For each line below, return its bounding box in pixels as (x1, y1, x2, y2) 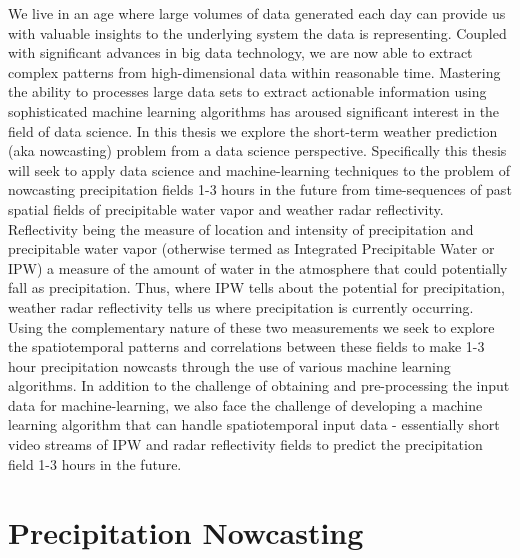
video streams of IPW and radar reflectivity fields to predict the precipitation (8, 434, 483, 455)
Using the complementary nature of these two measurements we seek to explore (8, 316, 495, 337)
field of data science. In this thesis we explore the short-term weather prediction (8, 120, 498, 141)
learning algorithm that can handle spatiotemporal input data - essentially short (8, 414, 500, 435)
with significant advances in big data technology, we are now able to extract (8, 42, 473, 63)
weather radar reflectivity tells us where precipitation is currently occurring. (8, 296, 474, 317)
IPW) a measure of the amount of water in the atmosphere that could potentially (8, 257, 508, 278)
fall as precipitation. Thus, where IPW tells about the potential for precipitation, (8, 277, 505, 298)
